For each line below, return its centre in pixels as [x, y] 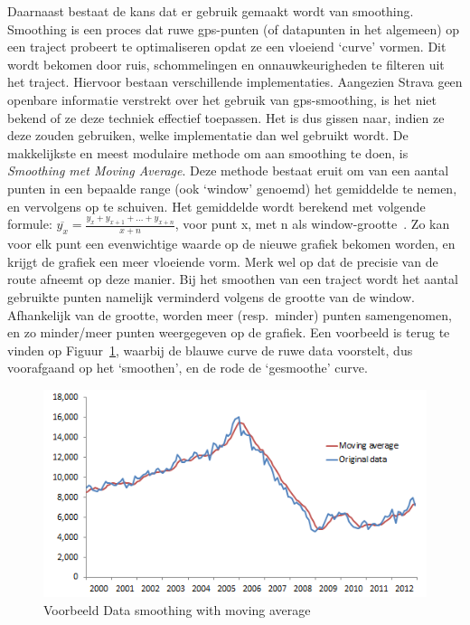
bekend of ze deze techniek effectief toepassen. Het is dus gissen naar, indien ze [226, 117]
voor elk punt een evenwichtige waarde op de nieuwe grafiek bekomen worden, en [231, 244]
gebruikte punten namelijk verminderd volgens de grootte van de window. [211, 297]
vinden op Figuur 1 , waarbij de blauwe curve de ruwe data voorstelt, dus [210, 350]
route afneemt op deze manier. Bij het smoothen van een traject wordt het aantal [233, 279]
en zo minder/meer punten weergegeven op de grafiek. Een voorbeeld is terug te [229, 332]
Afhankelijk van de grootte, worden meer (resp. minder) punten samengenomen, [230, 314]
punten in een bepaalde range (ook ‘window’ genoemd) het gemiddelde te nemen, [232, 188]
